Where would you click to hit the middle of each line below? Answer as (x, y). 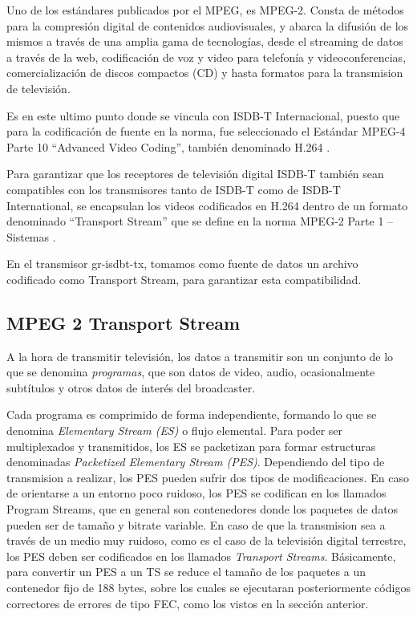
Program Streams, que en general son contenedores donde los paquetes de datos (202, 509)
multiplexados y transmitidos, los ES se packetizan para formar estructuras (191, 446)
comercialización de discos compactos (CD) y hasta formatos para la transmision (205, 73)
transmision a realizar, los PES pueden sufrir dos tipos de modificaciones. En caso (208, 477)
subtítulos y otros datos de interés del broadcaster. (131, 387)
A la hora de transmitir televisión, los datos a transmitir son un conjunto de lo (200, 356)
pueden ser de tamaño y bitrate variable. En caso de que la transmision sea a (196, 524)
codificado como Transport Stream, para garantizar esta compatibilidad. (184, 279)
